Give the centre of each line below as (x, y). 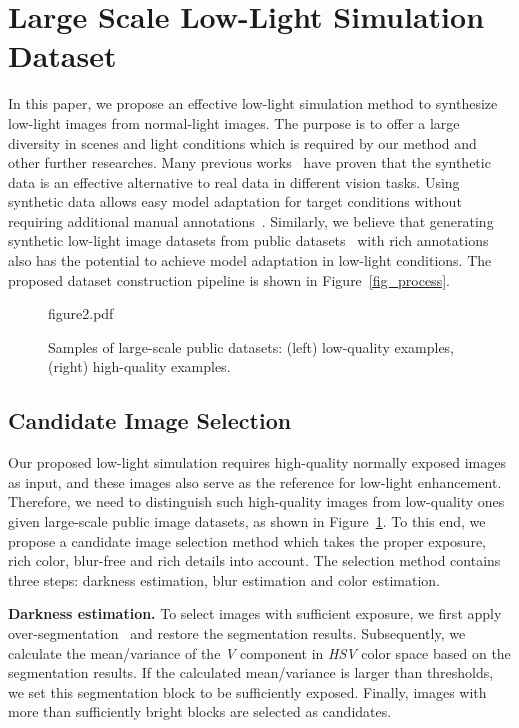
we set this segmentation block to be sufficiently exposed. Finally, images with (247, 691)
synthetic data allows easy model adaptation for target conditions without (235, 201)
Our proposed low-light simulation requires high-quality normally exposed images (257, 462)
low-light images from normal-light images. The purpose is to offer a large (234, 122)
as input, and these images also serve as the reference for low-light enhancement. (255, 481)
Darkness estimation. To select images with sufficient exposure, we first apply (255, 613)
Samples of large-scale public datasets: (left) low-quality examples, (251, 346)
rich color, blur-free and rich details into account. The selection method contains (254, 560)
